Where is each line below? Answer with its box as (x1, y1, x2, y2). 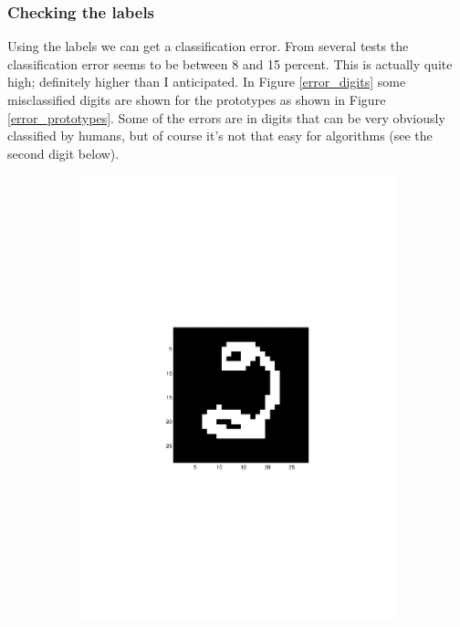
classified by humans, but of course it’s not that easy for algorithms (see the (7, 126, 433, 145)
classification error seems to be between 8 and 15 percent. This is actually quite (7, 54, 453, 73)
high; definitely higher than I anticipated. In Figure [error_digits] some (7, 72, 406, 91)
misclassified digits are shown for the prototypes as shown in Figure (7, 90, 386, 109)
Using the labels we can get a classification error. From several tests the (7, 37, 409, 56)
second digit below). (7, 143, 120, 162)
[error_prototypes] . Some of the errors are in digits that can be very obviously (7, 108, 445, 127)
